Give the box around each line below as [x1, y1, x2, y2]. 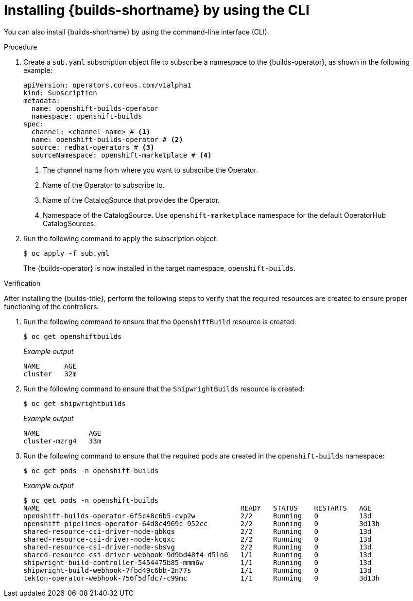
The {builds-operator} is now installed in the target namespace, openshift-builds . [23, 264, 296, 272]
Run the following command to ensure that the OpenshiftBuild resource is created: [23, 317, 296, 326]
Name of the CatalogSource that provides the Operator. [43, 195, 220, 204]
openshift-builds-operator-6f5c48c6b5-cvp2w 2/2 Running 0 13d [23, 512, 372, 520]
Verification [4, 279, 41, 287]
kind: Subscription [23, 88, 97, 97]
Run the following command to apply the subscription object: [23, 234, 218, 243]
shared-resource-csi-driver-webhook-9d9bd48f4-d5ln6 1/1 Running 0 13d [23, 550, 372, 559]
